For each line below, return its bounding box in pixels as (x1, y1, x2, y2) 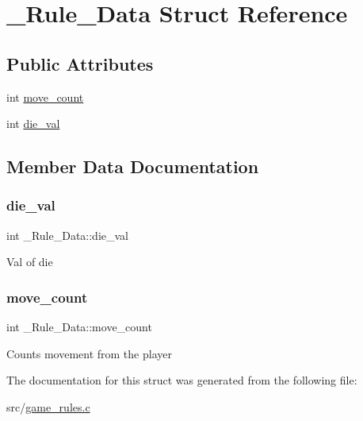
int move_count (6, 88, 84, 105)
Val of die (6, 253, 53, 270)
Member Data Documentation (6, 154, 259, 179)
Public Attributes (6, 51, 154, 75)
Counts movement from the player (6, 345, 172, 361)
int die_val (6, 115, 60, 132)
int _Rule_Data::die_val (6, 226, 129, 243)
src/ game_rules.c (6, 398, 90, 415)
